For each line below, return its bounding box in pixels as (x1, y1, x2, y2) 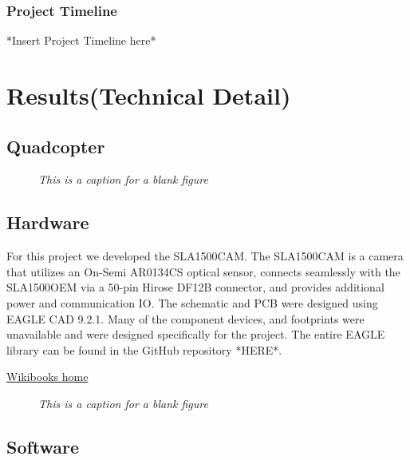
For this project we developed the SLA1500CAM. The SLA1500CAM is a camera (6, 248, 404, 264)
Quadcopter (6, 133, 105, 158)
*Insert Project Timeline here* (6, 32, 156, 49)
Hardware (6, 210, 89, 235)
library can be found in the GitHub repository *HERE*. (6, 341, 282, 358)
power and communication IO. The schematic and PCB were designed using (6, 294, 378, 311)
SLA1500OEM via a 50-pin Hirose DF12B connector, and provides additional (6, 279, 384, 295)
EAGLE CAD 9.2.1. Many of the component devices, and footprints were (6, 310, 365, 327)
